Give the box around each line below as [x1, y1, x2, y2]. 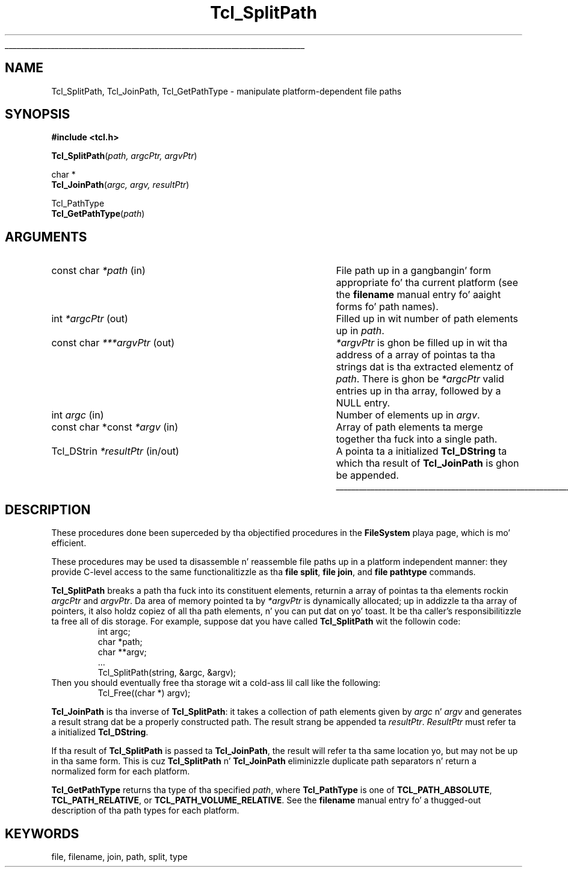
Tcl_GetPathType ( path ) [51, 208, 145, 219]
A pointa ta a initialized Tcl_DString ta [336, 445, 507, 458]
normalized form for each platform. [51, 766, 190, 777]
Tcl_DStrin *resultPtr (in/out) [51, 445, 179, 458]
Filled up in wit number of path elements [336, 313, 518, 325]
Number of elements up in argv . [336, 409, 480, 422]
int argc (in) [51, 409, 104, 422]
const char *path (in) [51, 264, 146, 277]
